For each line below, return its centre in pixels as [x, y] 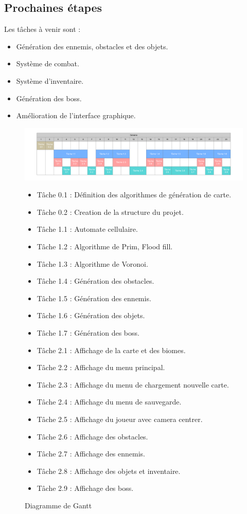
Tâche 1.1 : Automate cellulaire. [87, 229]
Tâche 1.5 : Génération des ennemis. [94, 298]
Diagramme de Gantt [58, 505]
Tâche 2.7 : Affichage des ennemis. [91, 454]
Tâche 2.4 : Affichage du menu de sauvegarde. [109, 402]
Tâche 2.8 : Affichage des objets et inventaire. [109, 471]
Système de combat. [48, 63]
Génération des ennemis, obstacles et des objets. [92, 46]
